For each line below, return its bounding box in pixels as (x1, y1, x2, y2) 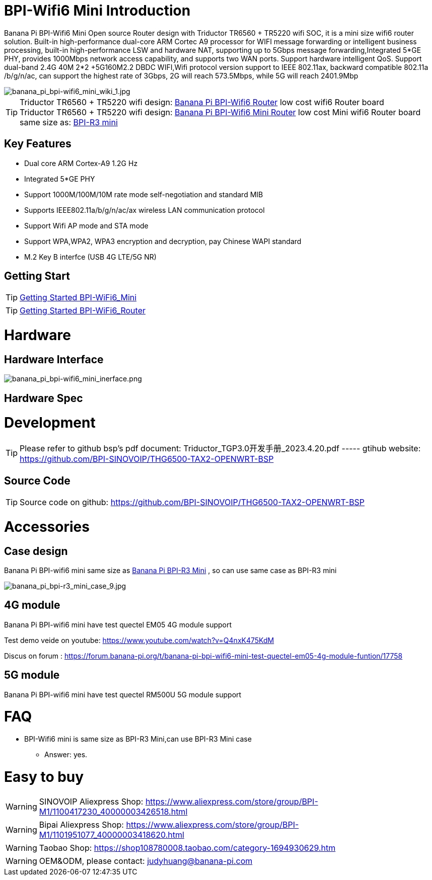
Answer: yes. (44, 750, 88, 759)
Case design (4, 544, 68, 557)
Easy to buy (4, 768, 84, 785)
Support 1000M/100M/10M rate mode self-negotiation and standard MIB (24, 190, 263, 199)
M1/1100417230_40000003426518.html (39, 806, 188, 817)
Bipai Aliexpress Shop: (39, 819, 124, 830)
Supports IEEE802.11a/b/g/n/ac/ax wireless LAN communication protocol (24, 205, 265, 214)
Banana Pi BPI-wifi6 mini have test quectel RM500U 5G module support (4, 690, 242, 699)
